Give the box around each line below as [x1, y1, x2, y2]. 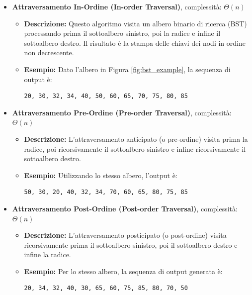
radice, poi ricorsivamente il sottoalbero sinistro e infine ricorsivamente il [24, 143, 246, 154]
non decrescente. [24, 47, 74, 58]
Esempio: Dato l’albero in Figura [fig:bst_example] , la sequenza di [24, 64, 231, 74]
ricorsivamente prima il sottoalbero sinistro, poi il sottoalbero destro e [24, 239, 238, 250]
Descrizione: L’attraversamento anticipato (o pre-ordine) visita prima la [24, 133, 248, 144]
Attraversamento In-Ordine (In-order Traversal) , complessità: [12, 1, 222, 11]
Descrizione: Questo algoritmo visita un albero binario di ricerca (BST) [24, 18, 247, 28]
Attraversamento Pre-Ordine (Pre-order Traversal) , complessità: [12, 107, 232, 117]
